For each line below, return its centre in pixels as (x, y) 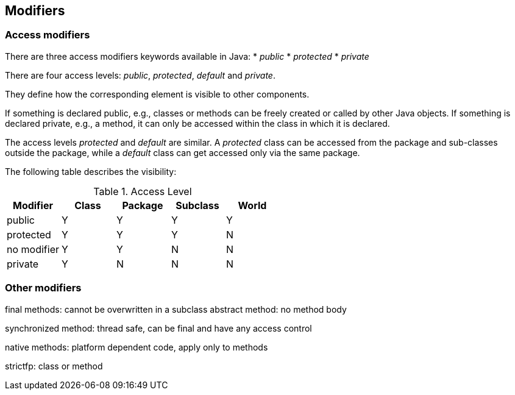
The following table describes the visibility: (91, 171)
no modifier (33, 249)
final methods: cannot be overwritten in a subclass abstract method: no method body (176, 309)
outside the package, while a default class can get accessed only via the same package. (183, 152)
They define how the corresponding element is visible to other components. (157, 94)
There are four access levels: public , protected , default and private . (140, 75)
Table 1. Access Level (143, 191)
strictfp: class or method (54, 366)
